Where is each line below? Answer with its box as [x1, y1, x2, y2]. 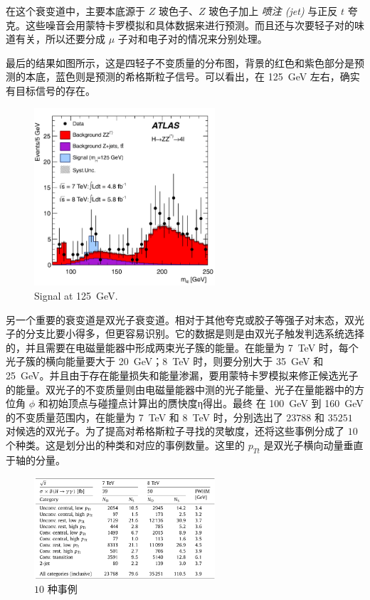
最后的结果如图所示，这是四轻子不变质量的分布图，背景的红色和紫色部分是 [6, 55, 354, 70]
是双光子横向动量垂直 [263, 437, 364, 452]
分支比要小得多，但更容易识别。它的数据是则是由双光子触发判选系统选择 [25, 326, 364, 341]
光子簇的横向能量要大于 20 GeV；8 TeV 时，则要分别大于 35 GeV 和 [6, 354, 324, 369]
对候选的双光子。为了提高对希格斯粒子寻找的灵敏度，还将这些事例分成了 [6, 423, 344, 438]
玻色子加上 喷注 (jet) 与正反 [208, 4, 338, 18]
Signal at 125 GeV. [34, 288, 118, 303]
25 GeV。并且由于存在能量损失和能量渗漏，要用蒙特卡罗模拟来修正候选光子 [6, 368, 359, 383]
